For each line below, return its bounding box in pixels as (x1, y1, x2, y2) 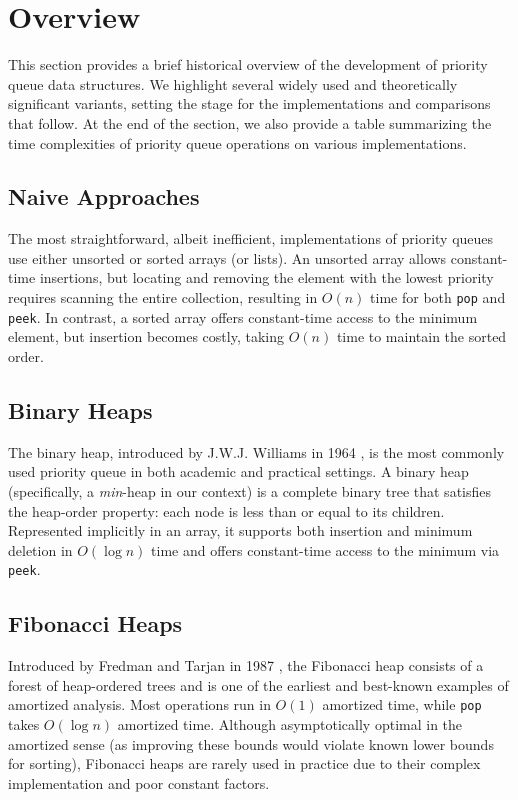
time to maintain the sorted (336, 326, 507, 347)
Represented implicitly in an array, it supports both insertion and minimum (8, 520, 473, 541)
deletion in (8, 539, 73, 560)
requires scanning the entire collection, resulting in (8, 287, 318, 308)
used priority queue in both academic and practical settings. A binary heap (8, 461, 469, 482)
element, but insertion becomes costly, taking (8, 326, 284, 347)
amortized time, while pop (322, 694, 482, 715)
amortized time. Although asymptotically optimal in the (117, 714, 463, 735)
